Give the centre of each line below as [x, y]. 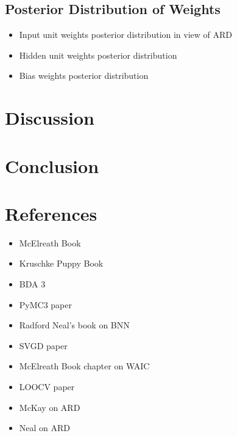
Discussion [50, 118]
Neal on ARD [45, 428]
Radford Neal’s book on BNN [74, 325]
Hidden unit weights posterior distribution [98, 55]
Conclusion [52, 165]
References [51, 213]
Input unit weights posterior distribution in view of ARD [126, 35]
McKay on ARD [50, 407]
